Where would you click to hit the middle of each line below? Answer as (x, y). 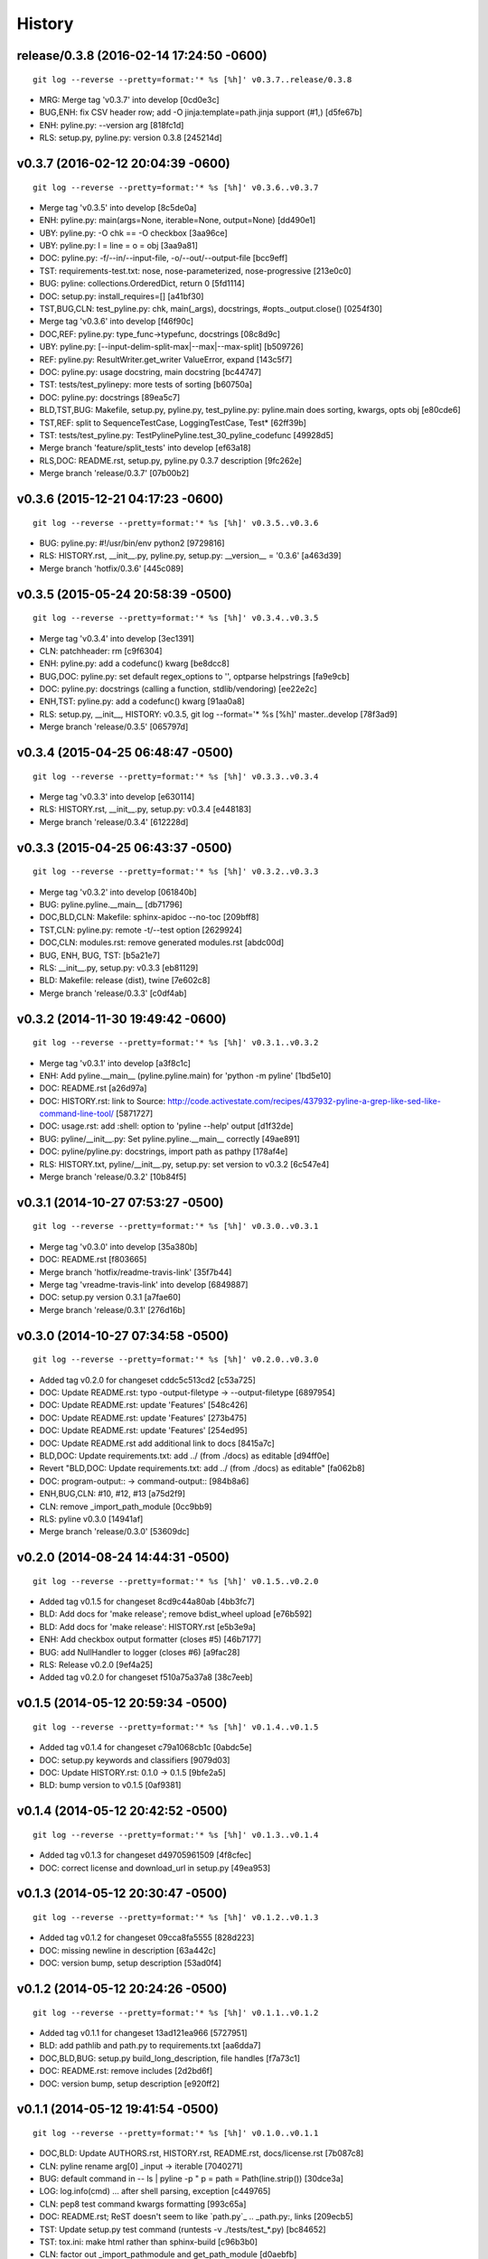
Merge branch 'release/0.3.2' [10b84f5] (113, 1177)
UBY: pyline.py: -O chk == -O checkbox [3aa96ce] (133, 233)
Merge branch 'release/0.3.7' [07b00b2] (114, 473)
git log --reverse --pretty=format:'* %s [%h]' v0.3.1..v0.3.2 (176, 1043)
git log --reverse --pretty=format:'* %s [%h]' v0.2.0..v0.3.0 (176, 1359)
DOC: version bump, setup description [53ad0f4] (130, 1963)
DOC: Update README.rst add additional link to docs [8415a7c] (157, 1443)
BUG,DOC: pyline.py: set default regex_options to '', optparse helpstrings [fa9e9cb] (194, 676)
